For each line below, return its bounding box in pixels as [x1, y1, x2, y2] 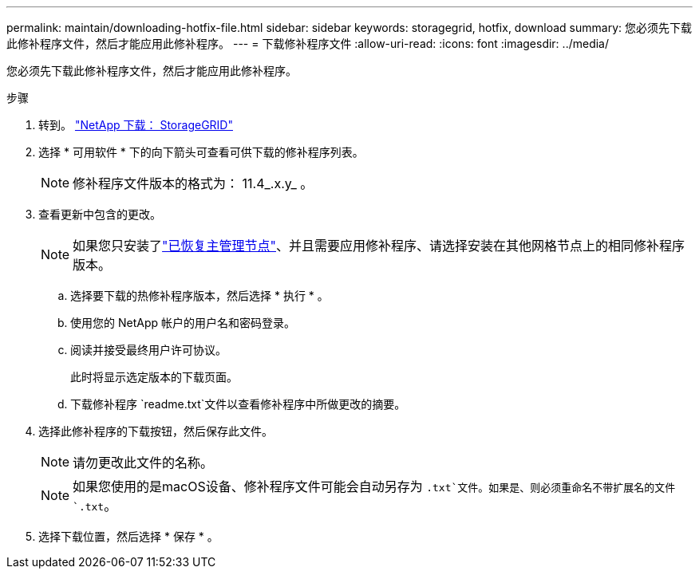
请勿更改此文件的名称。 [73, 455, 214, 471]
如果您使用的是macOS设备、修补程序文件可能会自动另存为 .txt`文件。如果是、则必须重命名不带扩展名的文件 [73, 479, 676, 494]
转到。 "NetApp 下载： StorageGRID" [38, 118, 233, 132]
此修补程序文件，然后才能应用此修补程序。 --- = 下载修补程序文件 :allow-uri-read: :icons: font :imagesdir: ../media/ [6, 37, 610, 50]
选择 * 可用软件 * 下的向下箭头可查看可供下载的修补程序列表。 [38, 145, 364, 159]
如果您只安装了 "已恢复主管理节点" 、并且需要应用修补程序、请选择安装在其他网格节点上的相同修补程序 [73, 238, 685, 254]
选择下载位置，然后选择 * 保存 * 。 [38, 530, 219, 543]
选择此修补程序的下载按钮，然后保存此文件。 [38, 424, 273, 438]
